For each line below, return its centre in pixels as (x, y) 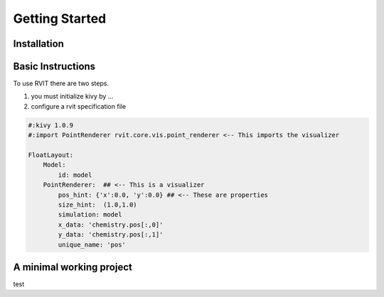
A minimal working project (73, 267)
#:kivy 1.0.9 (51, 125)
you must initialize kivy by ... (72, 97)
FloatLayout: (51, 155)
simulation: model (90, 215)
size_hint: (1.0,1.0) (98, 205)
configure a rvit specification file (79, 106)
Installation (38, 44)
